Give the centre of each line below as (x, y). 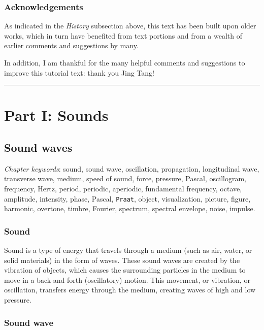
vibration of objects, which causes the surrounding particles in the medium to (125, 270)
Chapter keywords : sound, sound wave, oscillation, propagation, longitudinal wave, (132, 168)
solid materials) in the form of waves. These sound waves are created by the (122, 260)
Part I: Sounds (56, 115)
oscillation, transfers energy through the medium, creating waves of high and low (130, 290)
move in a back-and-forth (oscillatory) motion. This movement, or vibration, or (127, 279)
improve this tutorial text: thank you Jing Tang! (79, 72)
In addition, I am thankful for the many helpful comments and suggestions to (125, 62)
